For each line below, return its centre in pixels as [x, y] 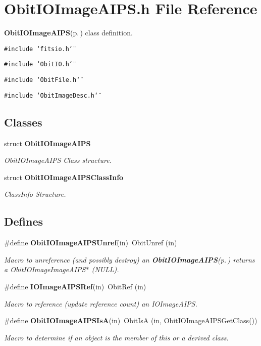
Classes [23, 122]
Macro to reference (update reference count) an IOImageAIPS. [101, 303]
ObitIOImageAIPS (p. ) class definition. [68, 33]
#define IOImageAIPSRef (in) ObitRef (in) [75, 286]
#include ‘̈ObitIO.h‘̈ [39, 64]
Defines [24, 221]
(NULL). [105, 269]
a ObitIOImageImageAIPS [45, 269]
